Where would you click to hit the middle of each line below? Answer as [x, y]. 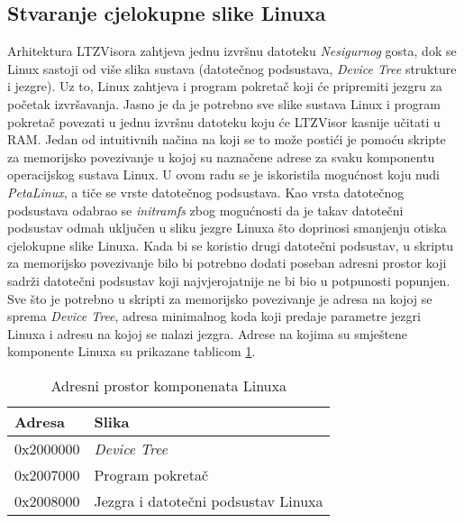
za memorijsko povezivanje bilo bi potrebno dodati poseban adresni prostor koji [227, 263]
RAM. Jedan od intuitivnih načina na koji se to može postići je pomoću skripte [227, 139]
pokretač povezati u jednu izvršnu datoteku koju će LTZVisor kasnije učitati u [224, 121]
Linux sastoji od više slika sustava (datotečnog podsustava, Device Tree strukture [232, 68]
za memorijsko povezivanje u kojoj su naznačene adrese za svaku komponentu [221, 156]
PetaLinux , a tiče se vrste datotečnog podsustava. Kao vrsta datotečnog [206, 192]
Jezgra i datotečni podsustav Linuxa [209, 500]
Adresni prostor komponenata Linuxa [168, 385]
